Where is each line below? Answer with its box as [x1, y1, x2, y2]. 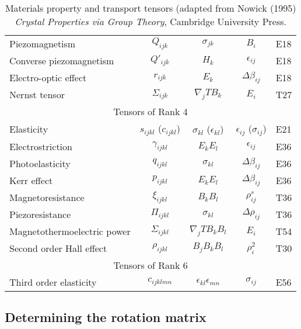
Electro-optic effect [9, 71, 87, 84]
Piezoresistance [9, 207, 71, 221]
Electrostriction [9, 139, 72, 153]
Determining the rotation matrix [5, 308, 206, 326]
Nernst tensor [9, 88, 65, 101]
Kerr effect [9, 173, 53, 187]
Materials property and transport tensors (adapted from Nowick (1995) [5, 1, 296, 15]
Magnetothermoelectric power [9, 224, 131, 238]
